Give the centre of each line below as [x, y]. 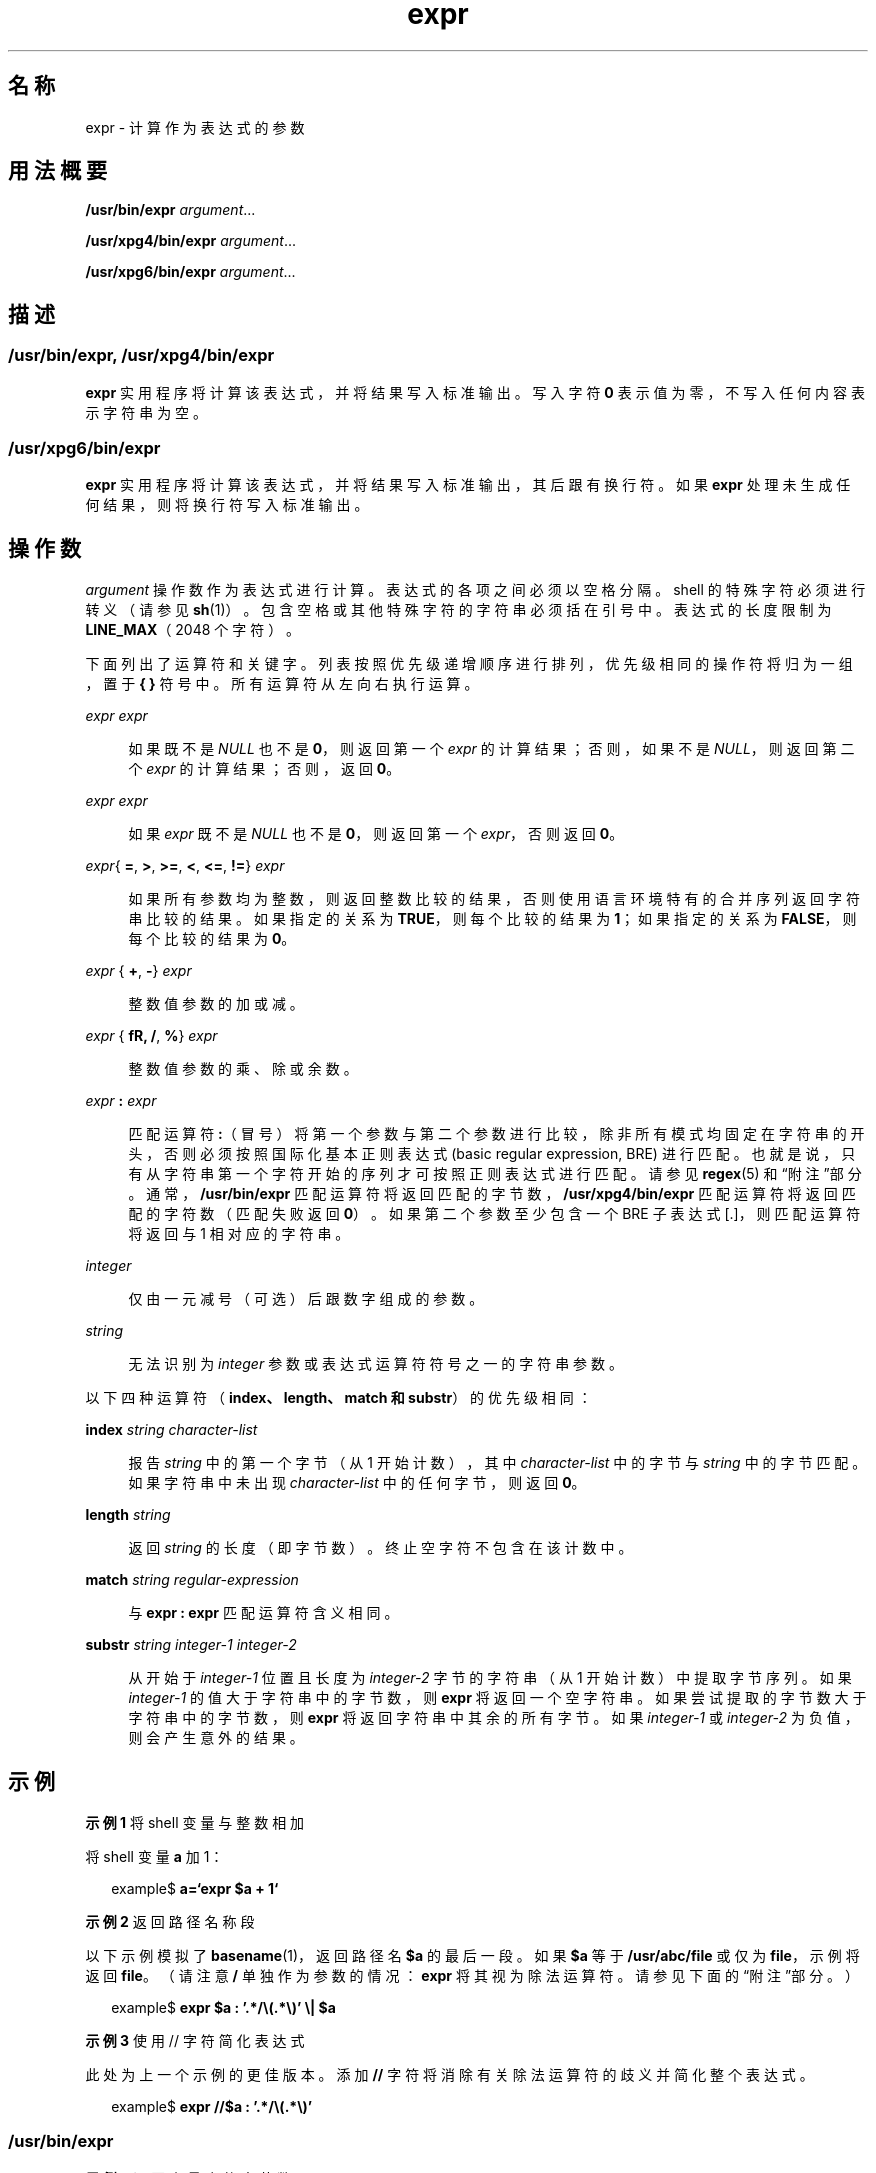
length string [128, 1515]
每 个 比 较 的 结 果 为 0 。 [212, 939]
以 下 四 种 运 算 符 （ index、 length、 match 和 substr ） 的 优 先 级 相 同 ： [338, 1398]
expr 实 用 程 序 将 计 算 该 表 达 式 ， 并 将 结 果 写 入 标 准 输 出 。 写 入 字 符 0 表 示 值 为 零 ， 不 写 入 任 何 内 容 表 [475, 392]
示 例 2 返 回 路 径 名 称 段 [170, 1922]
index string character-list [171, 1430]
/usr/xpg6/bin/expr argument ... [190, 272]
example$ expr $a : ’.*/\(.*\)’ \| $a [223, 2008]
